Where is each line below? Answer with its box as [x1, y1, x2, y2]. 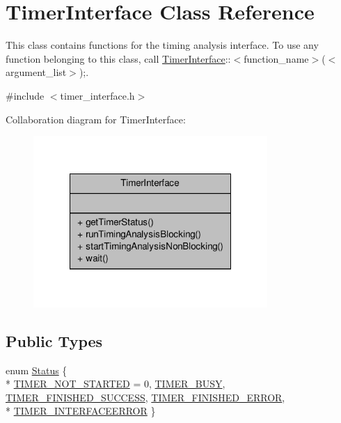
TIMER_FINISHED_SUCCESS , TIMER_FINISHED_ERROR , [6, 390, 285, 404]
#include [6, 88, 45, 102]
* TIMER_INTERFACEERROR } [6, 403, 156, 418]
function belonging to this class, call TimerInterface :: [6, 51, 231, 66]
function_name [244, 51, 309, 66]
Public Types [6, 330, 103, 351]
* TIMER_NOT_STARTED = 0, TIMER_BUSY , [6, 376, 225, 391]
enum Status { [6, 362, 68, 377]
